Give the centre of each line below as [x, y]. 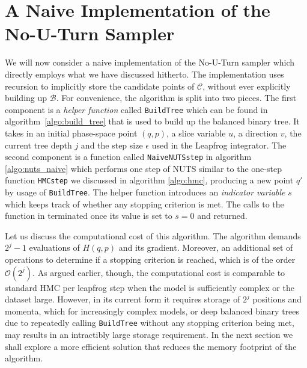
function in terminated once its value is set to [89, 216]
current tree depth [38, 145]
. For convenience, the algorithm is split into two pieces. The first [176, 98]
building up [26, 98]
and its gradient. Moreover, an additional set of [206, 247]
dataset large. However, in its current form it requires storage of [123, 299]
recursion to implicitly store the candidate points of [100, 86]
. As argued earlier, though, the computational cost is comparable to [159, 272]
